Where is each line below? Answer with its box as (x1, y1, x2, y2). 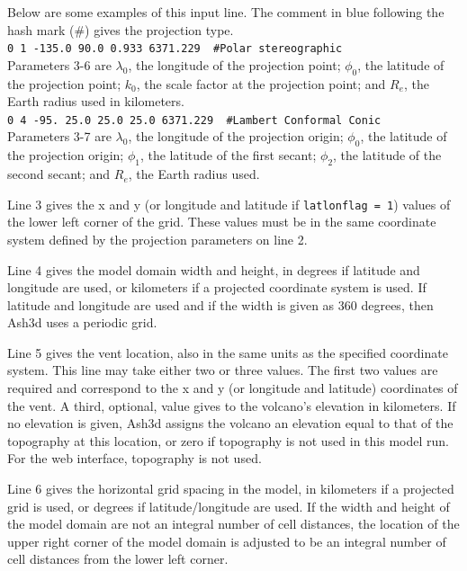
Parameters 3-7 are (7, 127, 112, 146)
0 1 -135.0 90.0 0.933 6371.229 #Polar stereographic (7, 42, 343, 56)
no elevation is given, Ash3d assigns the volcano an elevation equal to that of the (7, 414, 454, 433)
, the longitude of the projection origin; (128, 127, 344, 146)
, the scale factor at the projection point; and (136, 74, 386, 93)
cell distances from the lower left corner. (7, 549, 229, 568)
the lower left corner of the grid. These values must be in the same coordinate (7, 212, 436, 231)
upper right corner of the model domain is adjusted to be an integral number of (7, 531, 446, 550)
